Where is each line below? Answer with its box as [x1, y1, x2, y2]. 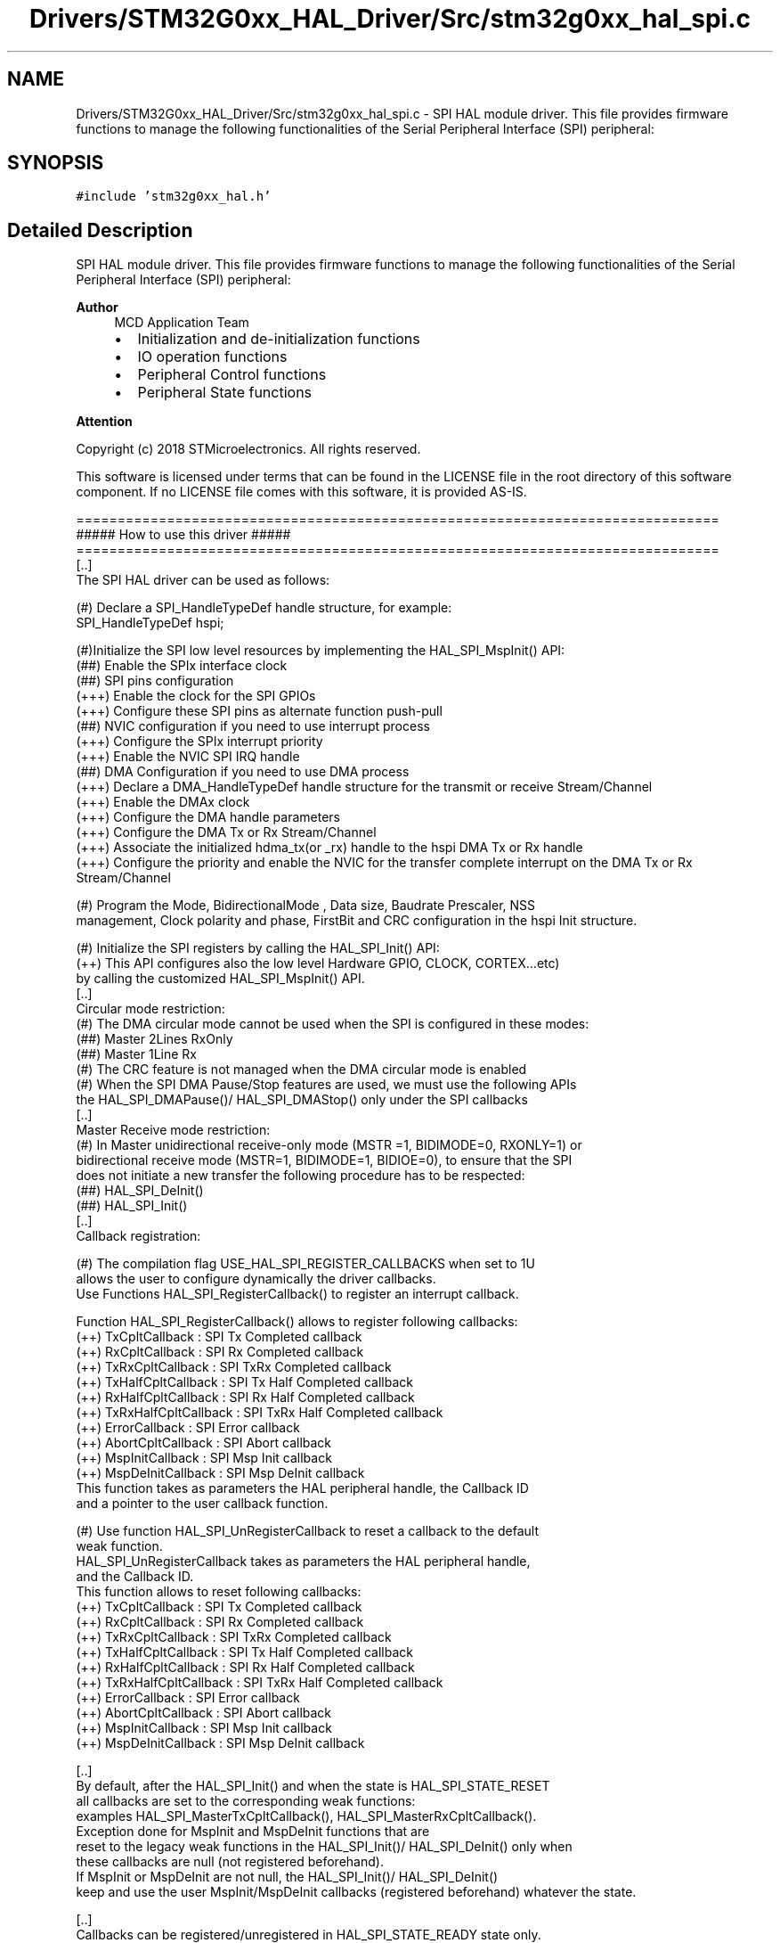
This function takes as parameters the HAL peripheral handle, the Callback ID [76, 1480, 529, 1496]
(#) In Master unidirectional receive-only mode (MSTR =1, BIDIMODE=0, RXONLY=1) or [76, 1137, 582, 1153]
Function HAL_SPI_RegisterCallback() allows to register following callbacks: [76, 1314, 518, 1330]
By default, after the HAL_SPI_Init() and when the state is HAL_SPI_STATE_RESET [76, 1778, 550, 1794]
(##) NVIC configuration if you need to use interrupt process [76, 718, 430, 734]
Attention [76, 414, 133, 430]
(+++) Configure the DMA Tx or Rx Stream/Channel [76, 824, 377, 840]
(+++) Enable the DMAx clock [76, 794, 250, 810]
